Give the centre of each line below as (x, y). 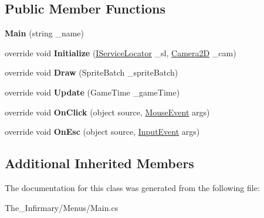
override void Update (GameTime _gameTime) (92, 92)
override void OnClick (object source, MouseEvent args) (107, 112)
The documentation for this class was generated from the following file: (132, 187)
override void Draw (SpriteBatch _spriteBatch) (92, 72)
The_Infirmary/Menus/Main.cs (62, 207)
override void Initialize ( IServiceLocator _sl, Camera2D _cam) (121, 52)
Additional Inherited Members (99, 163)
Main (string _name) (45, 33)
